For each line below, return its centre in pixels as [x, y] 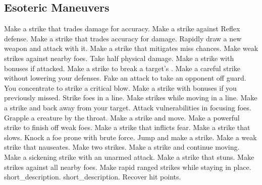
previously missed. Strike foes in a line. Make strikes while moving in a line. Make [131, 98]
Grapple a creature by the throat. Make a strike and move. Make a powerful [122, 117]
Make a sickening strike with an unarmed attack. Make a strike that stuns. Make [129, 157]
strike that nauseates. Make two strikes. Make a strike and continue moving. [122, 147]
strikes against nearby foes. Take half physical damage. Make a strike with [119, 58]
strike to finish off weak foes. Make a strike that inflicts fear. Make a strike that [127, 127]
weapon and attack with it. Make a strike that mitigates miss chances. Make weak [131, 48]
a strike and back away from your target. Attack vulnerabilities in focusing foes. [128, 107]
